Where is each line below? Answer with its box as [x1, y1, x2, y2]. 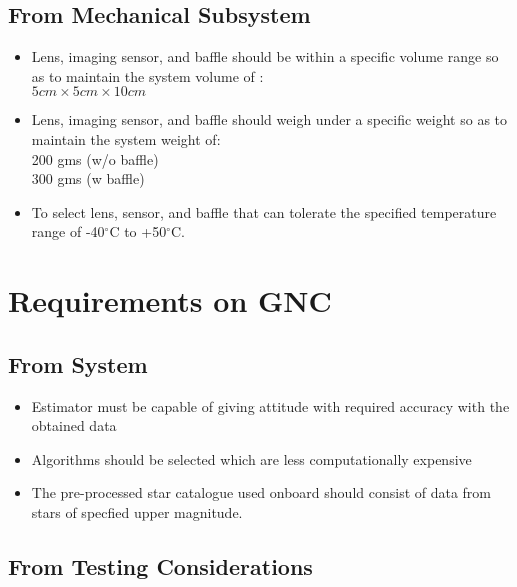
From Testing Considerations [8, 550, 313, 581]
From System [8, 348, 148, 379]
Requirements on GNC [8, 280, 332, 321]
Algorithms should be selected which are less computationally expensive [31, 448, 472, 469]
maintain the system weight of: [31, 128, 221, 149]
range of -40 [31, 221, 105, 242]
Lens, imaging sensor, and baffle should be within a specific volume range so [31, 46, 499, 67]
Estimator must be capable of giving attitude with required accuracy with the [31, 395, 510, 416]
